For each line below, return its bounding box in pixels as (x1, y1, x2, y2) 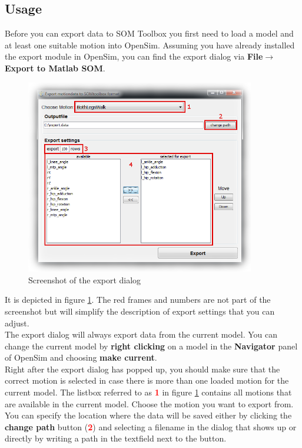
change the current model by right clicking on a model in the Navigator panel (5, 339, 298, 352)
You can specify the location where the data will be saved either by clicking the (5, 409, 292, 421)
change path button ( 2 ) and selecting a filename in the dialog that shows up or (5, 420, 297, 433)
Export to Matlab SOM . (5, 61, 105, 74)
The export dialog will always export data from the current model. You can (5, 328, 278, 341)
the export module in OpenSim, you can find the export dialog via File (5, 50, 263, 63)
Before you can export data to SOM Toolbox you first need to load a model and (5, 27, 294, 40)
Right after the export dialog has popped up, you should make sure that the (5, 362, 280, 375)
